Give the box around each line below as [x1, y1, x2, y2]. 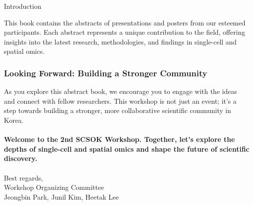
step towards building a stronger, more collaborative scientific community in [4, 105, 232, 115]
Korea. [4, 114, 24, 125]
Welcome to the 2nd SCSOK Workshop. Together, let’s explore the [4, 134, 235, 144]
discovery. [4, 153, 38, 163]
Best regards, [4, 172, 43, 182]
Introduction [4, 1, 41, 11]
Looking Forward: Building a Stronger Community [4, 67, 207, 79]
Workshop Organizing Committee [4, 182, 104, 192]
